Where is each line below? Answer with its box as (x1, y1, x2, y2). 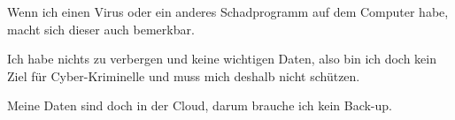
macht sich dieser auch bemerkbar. (7, 19, 195, 38)
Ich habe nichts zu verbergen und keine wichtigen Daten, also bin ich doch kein (7, 49, 436, 68)
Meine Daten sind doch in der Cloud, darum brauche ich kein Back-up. (7, 96, 392, 115)
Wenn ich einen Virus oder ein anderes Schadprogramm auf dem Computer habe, (7, 3, 449, 20)
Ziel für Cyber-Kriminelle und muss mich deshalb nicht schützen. (7, 66, 360, 85)
